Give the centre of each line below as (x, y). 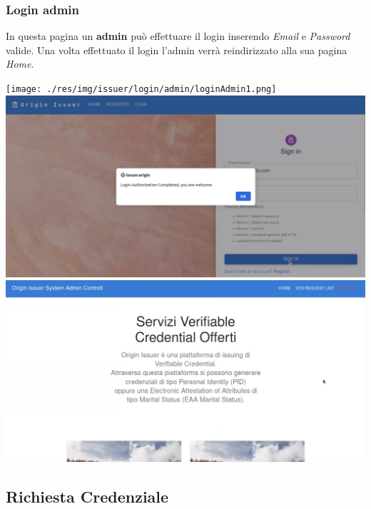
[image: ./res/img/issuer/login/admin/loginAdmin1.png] (141, 89)
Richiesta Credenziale (87, 496)
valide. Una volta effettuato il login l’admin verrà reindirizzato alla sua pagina (177, 50)
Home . (20, 64)
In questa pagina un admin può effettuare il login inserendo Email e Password (178, 36)
